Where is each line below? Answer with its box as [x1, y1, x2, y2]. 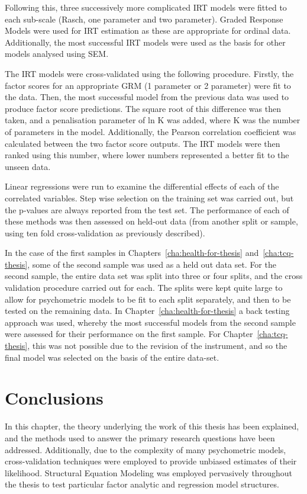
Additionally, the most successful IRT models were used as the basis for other [5, 36, 286, 48]
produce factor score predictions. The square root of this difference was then [5, 102, 281, 114]
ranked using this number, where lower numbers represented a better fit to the [5, 149, 289, 161]
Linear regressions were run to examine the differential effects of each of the [5, 180, 279, 193]
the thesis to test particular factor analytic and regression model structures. [5, 478, 279, 490]
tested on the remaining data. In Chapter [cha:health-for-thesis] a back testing [5, 304, 290, 317]
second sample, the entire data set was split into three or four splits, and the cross [5, 270, 303, 282]
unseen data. [5, 160, 51, 172]
